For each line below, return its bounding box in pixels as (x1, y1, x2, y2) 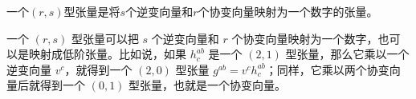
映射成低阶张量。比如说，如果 (28, 46, 186, 62)
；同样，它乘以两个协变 (265, 61, 389, 77)
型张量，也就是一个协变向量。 (128, 77, 287, 93)
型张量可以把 (71, 30, 139, 46)
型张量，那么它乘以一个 (285, 46, 410, 62)
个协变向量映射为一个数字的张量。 (198, 3, 378, 19)
